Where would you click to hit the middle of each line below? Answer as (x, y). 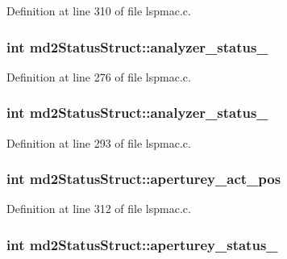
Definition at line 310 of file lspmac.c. (99, 10)
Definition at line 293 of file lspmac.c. (99, 142)
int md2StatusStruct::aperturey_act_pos (144, 179)
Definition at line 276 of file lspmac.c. (99, 76)
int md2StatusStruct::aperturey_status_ (142, 244)
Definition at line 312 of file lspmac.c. (99, 209)
